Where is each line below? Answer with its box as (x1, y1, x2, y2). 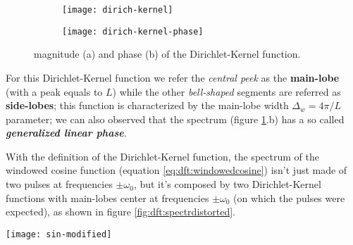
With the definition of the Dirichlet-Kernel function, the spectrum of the (6, 149, 319, 163)
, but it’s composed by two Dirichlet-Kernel (133, 177, 321, 191)
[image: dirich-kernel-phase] (62, 26, 204, 37)
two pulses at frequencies (6, 177, 113, 191)
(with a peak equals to (6, 84, 103, 99)
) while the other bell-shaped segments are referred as (112, 84, 341, 99)
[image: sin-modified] (6, 229, 112, 239)
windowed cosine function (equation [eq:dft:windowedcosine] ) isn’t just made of (6, 163, 347, 177)
